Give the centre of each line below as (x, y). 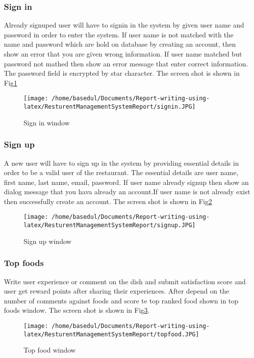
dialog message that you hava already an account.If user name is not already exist (127, 192)
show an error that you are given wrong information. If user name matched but (123, 54)
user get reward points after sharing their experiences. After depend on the (117, 291)
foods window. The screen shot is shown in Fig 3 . (77, 310)
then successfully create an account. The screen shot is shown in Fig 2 (108, 201)
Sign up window (48, 241)
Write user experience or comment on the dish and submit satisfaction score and (125, 281)
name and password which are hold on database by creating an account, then (120, 44)
